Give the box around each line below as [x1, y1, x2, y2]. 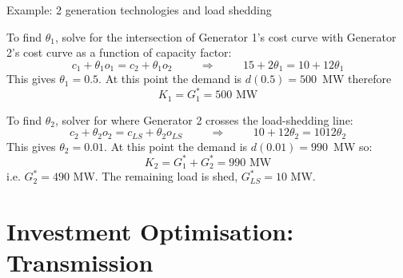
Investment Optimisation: [6, 215, 294, 248]
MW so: [333, 137, 373, 154]
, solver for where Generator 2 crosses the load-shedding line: [54, 111, 353, 128]
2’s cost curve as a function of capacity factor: [6, 44, 232, 61]
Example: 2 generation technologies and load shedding [6, 2, 272, 18]
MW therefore [322, 70, 392, 87]
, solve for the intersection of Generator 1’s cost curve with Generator [54, 28, 397, 45]
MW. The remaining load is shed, [73, 168, 238, 185]
